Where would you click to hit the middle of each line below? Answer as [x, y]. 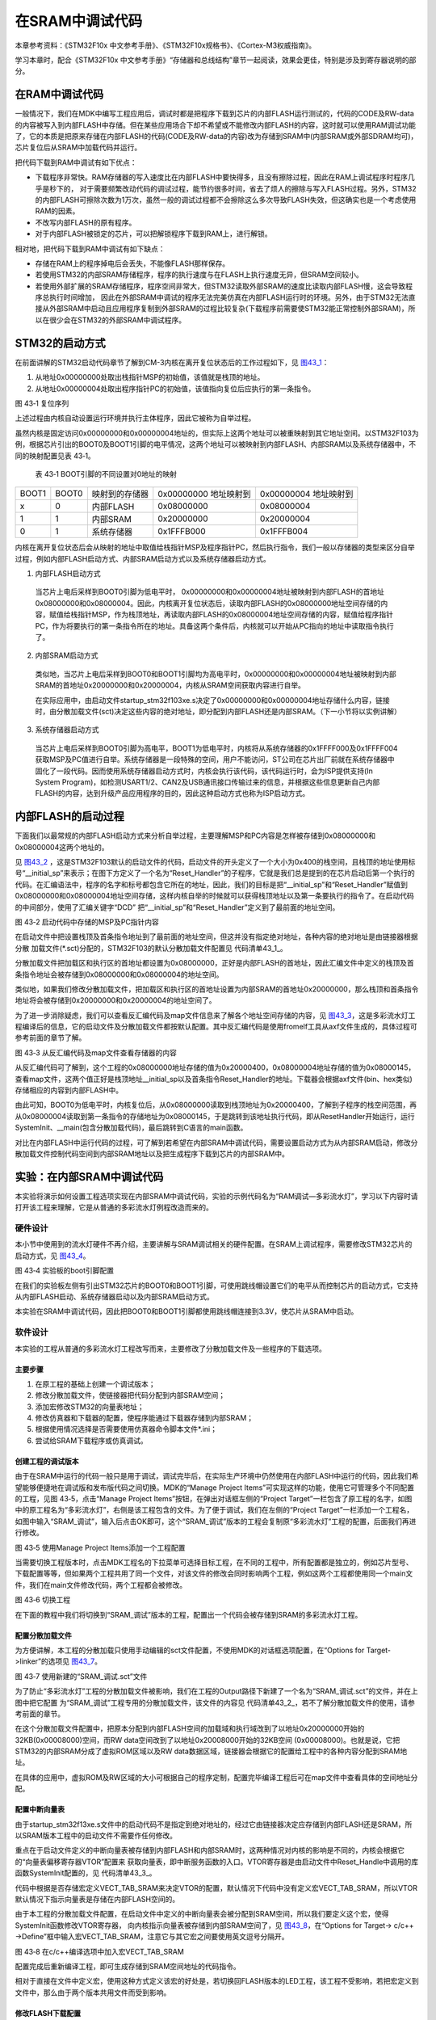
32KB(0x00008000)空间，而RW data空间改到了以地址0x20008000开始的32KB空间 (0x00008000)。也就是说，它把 [208, 1740]
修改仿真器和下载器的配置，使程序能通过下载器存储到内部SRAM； [145, 1418]
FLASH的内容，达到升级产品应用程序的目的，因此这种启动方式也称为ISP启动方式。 [172, 793]
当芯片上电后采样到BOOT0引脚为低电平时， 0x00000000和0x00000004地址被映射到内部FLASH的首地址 [210, 592]
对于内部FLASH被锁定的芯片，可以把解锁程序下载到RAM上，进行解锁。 [153, 234]
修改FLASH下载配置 [48, 2013]
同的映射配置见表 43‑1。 [55, 456]
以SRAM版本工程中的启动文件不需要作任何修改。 [96, 1836]
